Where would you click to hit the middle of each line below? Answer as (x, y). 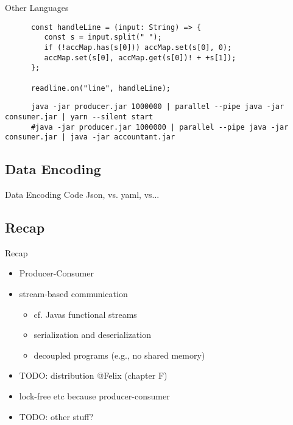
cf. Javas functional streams (85, 314)
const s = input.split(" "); (103, 37)
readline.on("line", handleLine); (101, 88)
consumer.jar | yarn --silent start (79, 117)
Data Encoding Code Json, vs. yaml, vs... (82, 195)
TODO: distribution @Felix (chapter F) (93, 375)
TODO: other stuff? (56, 416)
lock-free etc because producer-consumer (94, 395)
